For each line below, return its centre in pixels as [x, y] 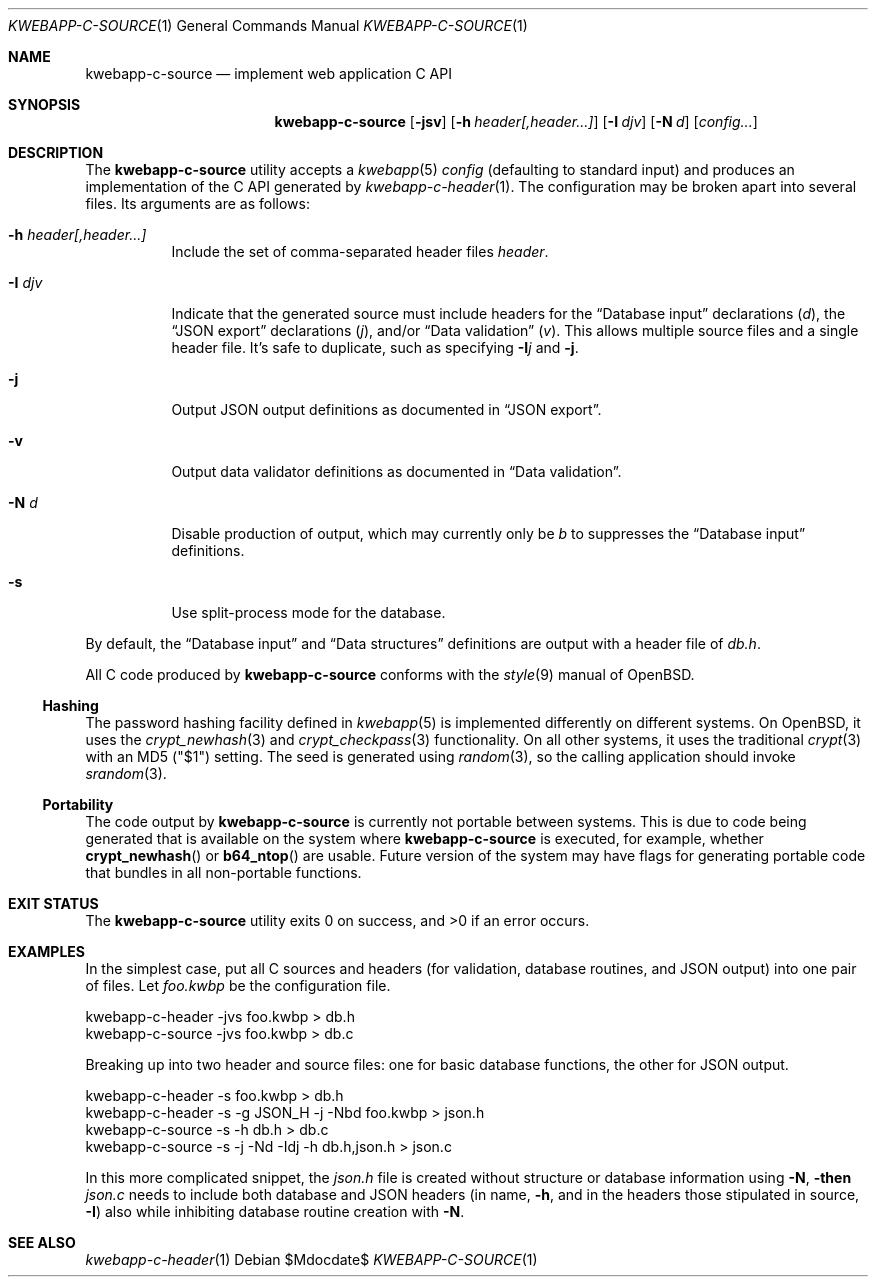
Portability [78, 804]
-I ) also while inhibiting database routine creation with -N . [275, 1211]
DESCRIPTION [56, 152]
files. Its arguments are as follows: [197, 203]
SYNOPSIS [44, 104]
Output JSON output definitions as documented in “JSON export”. [386, 409]
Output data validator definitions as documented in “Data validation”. [396, 471]
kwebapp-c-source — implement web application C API [268, 73]
